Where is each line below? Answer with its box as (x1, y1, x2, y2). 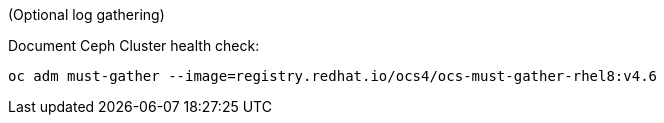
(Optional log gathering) (8, 6, 165, 23)
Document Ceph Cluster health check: (8, 37, 260, 54)
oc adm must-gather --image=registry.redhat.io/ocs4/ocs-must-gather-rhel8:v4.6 (8, 68, 658, 84)
